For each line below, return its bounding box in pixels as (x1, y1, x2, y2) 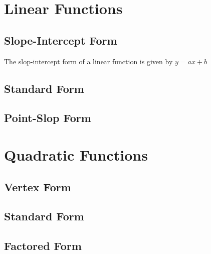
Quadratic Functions (4, 144, 148, 165)
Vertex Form (4, 179, 71, 194)
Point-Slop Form (4, 110, 91, 125)
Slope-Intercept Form (4, 32, 117, 48)
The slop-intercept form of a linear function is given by (4, 56, 173, 66)
